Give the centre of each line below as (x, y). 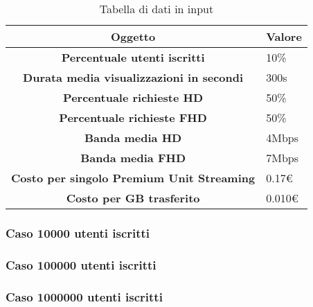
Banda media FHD (133, 158)
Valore (284, 36)
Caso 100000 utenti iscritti (81, 264)
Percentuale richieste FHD (133, 117)
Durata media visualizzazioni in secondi (133, 77)
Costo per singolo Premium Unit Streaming (133, 178)
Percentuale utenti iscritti (133, 57)
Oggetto (133, 36)
